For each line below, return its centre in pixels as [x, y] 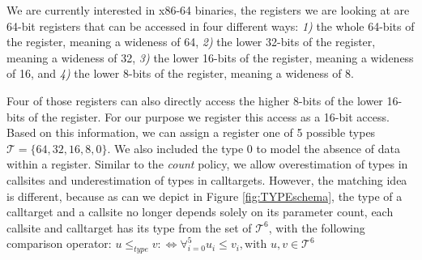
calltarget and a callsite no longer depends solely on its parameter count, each [200, 212]
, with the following [317, 227]
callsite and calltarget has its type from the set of [129, 227]
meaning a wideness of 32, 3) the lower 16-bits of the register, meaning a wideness [210, 57]
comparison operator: [59, 243]
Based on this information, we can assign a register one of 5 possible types [191, 132]
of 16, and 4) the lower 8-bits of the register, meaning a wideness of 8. [181, 73]
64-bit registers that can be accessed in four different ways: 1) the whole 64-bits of [211, 26]
